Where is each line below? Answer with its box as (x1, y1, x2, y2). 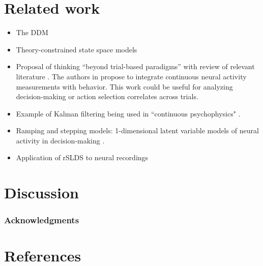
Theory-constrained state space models (16, 44, 137, 54)
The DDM (16, 27, 48, 38)
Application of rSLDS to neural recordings (16, 152, 149, 163)
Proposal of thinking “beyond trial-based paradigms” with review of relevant (16, 61, 255, 72)
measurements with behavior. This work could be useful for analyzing (16, 81, 233, 92)
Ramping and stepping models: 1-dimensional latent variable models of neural (16, 125, 259, 136)
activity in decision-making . (16, 135, 105, 145)
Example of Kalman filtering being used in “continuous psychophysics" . (16, 108, 241, 119)
